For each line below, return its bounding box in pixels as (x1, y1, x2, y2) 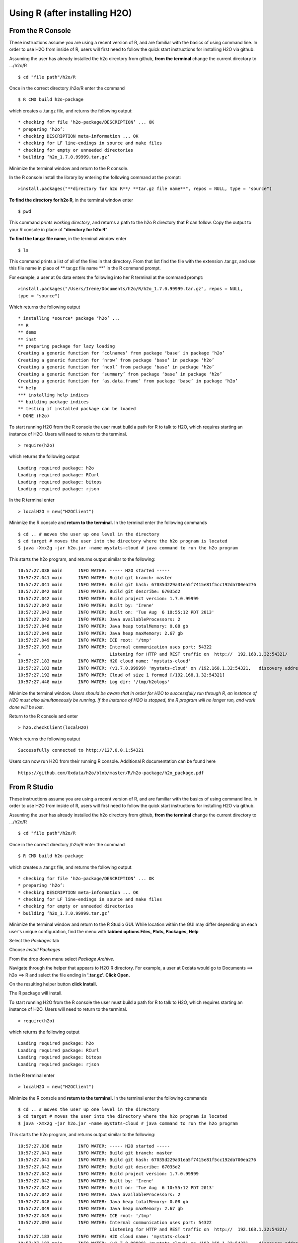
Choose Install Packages (9, 947, 61, 953)
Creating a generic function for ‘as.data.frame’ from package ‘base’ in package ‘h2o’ (18, 378, 238, 384)
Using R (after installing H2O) (9, 7, 132, 18)
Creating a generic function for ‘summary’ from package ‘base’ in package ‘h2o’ (18, 371, 223, 377)
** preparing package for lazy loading (18, 343, 115, 349)
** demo (18, 330, 37, 335)
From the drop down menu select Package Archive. (9, 956, 114, 962)
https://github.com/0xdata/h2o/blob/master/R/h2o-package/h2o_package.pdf (18, 770, 204, 776)
